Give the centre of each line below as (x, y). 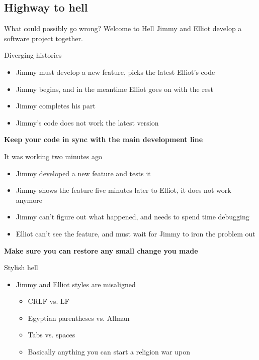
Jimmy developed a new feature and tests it (83, 173)
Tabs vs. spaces (52, 335)
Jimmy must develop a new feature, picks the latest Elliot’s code (115, 72)
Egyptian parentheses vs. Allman (79, 318)
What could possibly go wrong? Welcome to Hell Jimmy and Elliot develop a (123, 28)
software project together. (44, 38)
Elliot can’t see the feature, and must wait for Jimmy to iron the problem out (136, 233)
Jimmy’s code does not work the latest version (87, 122)
